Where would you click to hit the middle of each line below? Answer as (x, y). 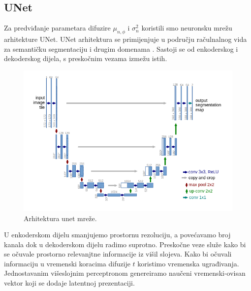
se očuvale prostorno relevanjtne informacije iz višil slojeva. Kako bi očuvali (118, 254)
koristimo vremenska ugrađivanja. (188, 263)
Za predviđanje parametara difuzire (57, 28)
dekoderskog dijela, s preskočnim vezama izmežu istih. (86, 58)
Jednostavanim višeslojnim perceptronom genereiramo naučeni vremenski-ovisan (125, 273)
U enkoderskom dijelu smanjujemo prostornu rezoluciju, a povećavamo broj (117, 235)
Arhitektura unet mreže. (60, 218)
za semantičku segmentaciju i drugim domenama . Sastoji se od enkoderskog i (121, 48)
